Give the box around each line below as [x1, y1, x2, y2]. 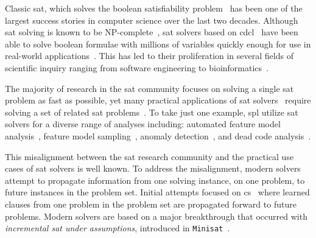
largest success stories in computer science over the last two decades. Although [5, 13, 298, 26]
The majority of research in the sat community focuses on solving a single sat [5, 82, 294, 94]
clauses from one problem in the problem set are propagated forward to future [5, 197, 297, 210]
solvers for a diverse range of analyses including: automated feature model [5, 117, 281, 130]
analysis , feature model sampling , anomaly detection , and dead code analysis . [5, 129, 311, 142]
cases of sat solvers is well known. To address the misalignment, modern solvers [5, 162, 301, 175]
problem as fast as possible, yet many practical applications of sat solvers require [5, 94, 311, 107]
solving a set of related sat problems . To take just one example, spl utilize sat [5, 105, 298, 118]
